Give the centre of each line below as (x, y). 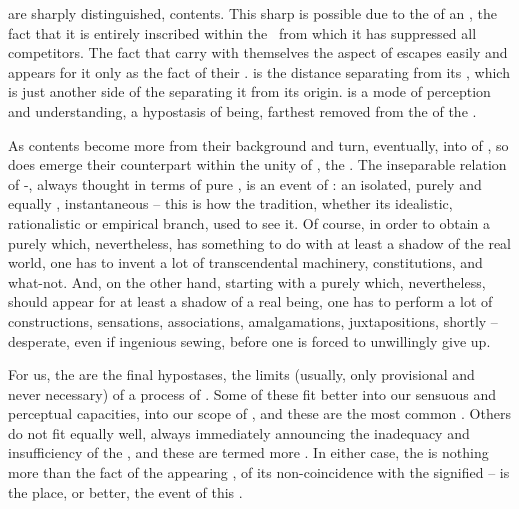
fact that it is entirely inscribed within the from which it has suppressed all (242, 32)
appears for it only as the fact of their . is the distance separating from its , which (259, 71)
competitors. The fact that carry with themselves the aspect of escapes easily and (258, 52)
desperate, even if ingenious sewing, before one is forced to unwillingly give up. (249, 340)
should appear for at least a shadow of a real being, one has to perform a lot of (250, 301)
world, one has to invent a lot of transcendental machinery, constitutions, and (245, 262)
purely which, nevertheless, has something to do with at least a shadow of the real (259, 242)
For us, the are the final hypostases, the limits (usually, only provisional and (241, 374)
